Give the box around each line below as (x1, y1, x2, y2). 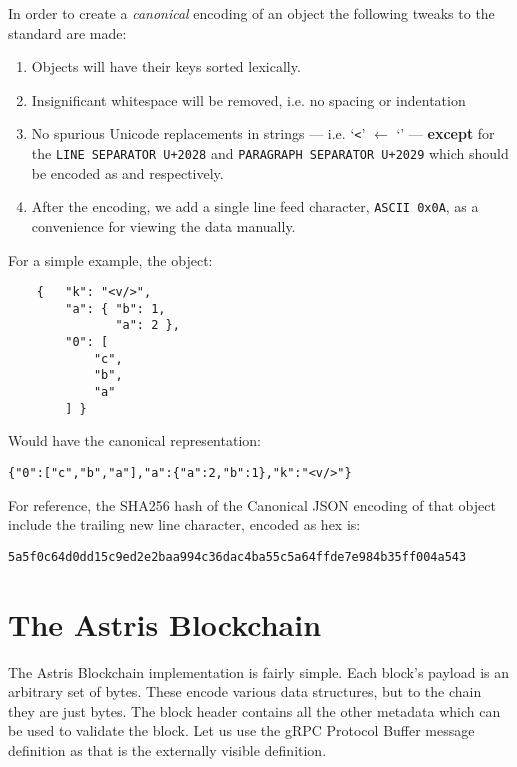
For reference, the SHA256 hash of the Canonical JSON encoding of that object (8, 494, 496, 515)
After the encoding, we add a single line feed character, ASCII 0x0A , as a (31, 196, 479, 217)
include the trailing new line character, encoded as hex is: (8, 514, 361, 535)
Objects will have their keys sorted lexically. (31, 56, 301, 77)
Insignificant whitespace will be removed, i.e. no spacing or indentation (31, 89, 466, 110)
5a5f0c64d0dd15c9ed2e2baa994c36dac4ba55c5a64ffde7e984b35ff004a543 (8, 549, 467, 564)
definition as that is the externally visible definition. (8, 739, 327, 760)
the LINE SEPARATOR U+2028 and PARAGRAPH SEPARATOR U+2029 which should (31, 143, 509, 164)
